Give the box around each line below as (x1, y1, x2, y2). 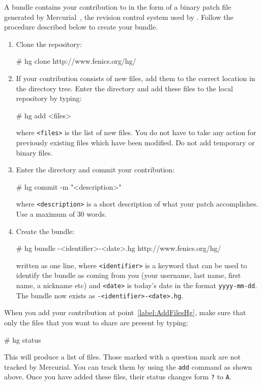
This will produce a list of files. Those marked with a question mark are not (4, 351, 241, 362)
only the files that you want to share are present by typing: (4, 317, 189, 327)
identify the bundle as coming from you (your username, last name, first (16, 270, 241, 280)
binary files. (16, 147, 53, 158)
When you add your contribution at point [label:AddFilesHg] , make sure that (4, 307, 246, 318)
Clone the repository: (16, 38, 82, 49)
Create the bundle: (16, 225, 75, 236)
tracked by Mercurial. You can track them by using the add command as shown (4, 361, 252, 372)
